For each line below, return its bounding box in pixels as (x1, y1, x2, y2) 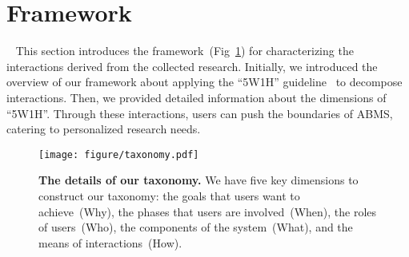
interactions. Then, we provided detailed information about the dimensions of (6, 89, 387, 105)
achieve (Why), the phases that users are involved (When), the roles (38, 203, 377, 219)
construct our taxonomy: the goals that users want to (38, 187, 300, 204)
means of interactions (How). (38, 234, 182, 251)
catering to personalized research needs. (6, 121, 201, 137)
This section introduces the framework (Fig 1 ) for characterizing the (15, 42, 354, 59)
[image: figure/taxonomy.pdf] (38, 148, 199, 160)
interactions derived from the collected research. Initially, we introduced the (6, 57, 378, 74)
